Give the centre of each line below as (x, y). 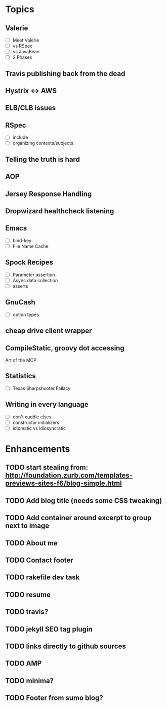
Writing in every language (47, 404)
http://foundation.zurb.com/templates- (69, 475)
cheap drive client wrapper (49, 331)
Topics (20, 9)
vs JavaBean (26, 52)
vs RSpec (23, 46)
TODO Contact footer (39, 560)
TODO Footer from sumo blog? (54, 698)
